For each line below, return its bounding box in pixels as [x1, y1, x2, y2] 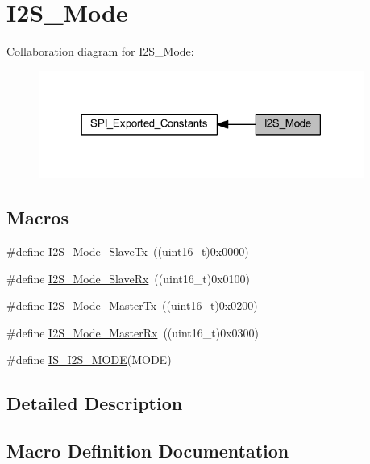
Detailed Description [6, 391, 183, 416]
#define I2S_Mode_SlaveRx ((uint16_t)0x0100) [6, 270, 251, 286]
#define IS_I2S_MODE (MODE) [6, 351, 172, 368]
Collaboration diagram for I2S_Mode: [6, 43, 194, 60]
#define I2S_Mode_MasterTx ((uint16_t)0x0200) [6, 297, 258, 314]
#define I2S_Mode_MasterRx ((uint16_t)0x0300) [6, 324, 260, 341]
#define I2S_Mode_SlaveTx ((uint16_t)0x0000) [6, 243, 249, 260]
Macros [6, 205, 69, 230]
